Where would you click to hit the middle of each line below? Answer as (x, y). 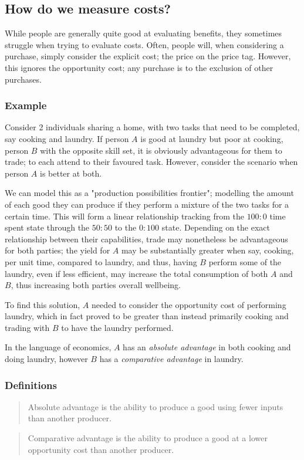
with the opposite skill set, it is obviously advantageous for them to (161, 150)
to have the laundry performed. (117, 327)
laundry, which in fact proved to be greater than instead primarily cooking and (147, 316)
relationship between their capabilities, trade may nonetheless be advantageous (146, 239)
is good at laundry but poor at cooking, (212, 138)
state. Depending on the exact (216, 227)
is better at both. (71, 173)
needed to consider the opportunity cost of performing (189, 304)
